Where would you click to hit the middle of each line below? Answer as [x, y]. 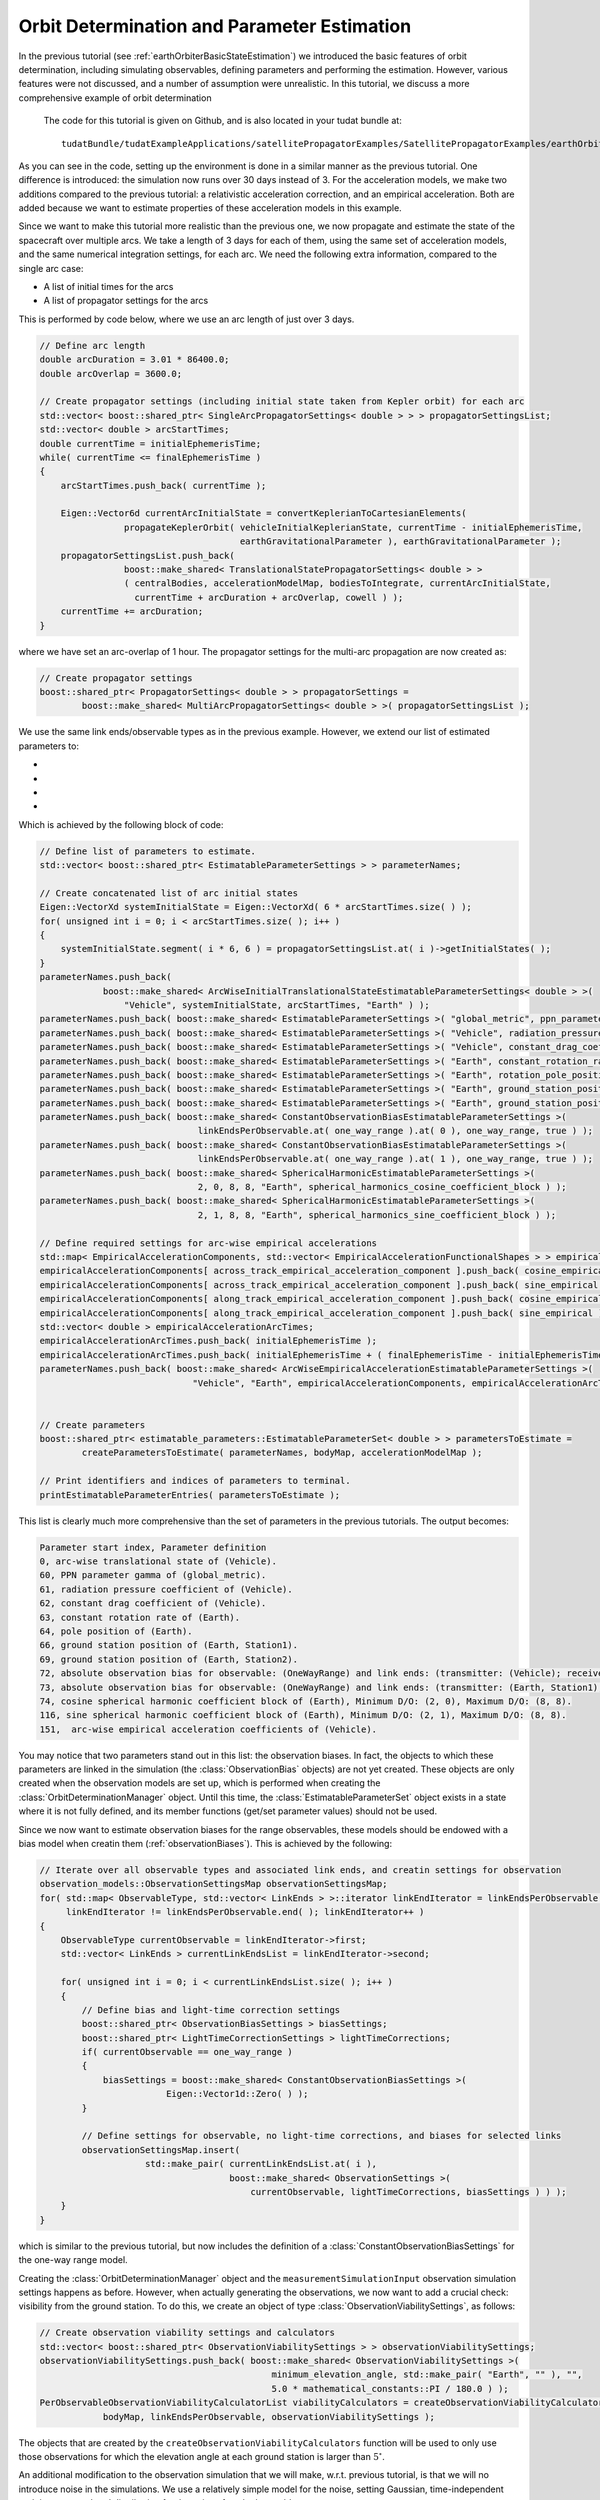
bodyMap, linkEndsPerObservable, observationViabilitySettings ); [268, 2416]
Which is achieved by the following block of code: [121, 824]
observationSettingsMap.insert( [160, 2149]
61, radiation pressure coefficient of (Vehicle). [166, 1589]
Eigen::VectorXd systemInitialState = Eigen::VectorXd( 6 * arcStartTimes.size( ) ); [255, 907]
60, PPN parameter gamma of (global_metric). [153, 1575]
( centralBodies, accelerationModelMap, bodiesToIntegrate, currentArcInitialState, [337, 583]
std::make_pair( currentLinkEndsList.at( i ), [261, 2164]
